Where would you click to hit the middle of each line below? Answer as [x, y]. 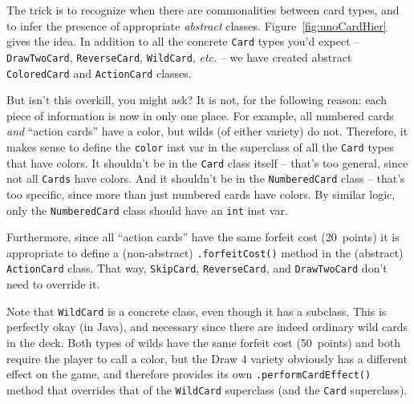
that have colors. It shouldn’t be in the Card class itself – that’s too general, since [207, 162]
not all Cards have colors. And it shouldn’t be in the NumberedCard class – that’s [206, 178]
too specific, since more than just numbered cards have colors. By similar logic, [201, 194]
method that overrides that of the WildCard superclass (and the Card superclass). [207, 389]
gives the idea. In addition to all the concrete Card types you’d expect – [183, 41]
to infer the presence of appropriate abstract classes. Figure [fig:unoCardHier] [197, 25]
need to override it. [53, 284]
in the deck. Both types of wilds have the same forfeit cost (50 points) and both [203, 342]
